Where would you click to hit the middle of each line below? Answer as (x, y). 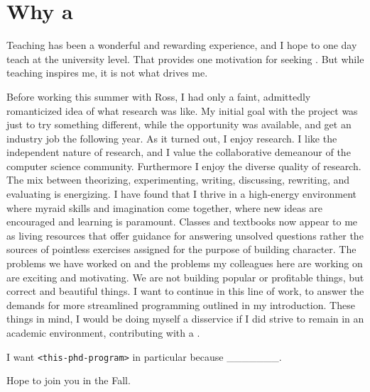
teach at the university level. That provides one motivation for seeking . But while (185, 58)
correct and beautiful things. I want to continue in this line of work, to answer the (185, 291)
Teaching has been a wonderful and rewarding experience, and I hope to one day (182, 45)
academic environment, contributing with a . (103, 332)
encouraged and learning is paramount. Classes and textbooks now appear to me (182, 222)
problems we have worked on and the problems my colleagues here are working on (185, 263)
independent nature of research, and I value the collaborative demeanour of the (179, 152)
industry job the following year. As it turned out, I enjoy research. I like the (172, 138)
